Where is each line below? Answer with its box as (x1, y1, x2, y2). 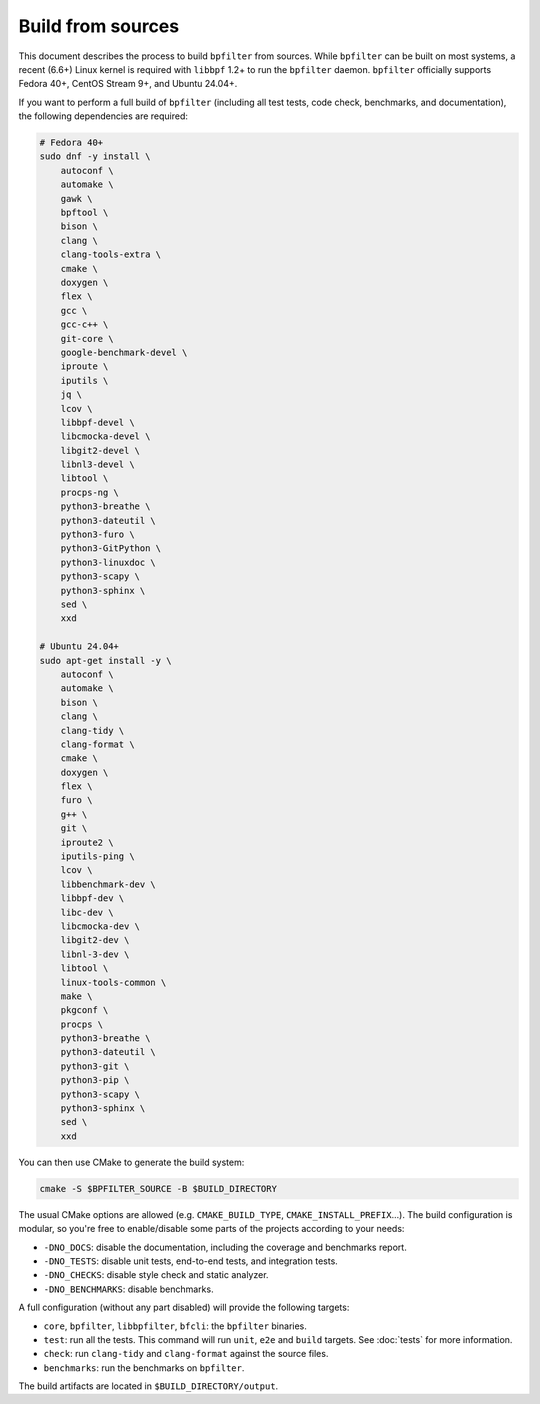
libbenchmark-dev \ (60, 878, 157, 890)
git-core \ (60, 333, 114, 344)
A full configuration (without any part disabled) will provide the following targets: (18, 1301, 350, 1314)
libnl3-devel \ (60, 459, 135, 470)
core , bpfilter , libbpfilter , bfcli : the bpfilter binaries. (43, 1320, 307, 1332)
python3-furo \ (60, 529, 135, 540)
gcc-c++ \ (60, 319, 109, 330)
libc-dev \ (60, 906, 114, 918)
